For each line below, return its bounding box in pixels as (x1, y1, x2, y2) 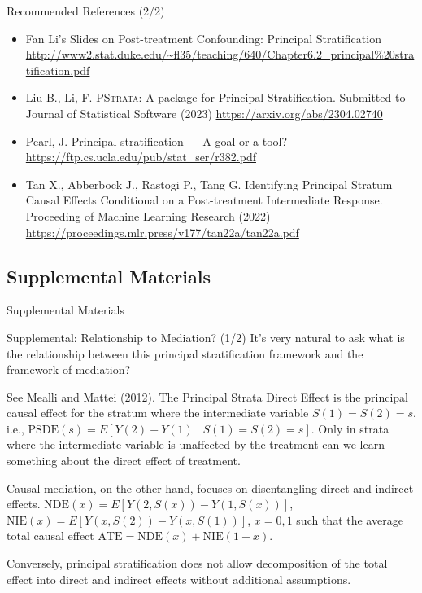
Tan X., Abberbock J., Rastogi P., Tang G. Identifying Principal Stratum (25, 175, 393, 192)
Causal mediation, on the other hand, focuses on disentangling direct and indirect (7, 479, 414, 496)
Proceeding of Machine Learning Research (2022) (25, 207, 271, 224)
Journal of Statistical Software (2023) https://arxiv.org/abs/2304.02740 (25, 104, 383, 121)
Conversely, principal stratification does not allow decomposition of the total (7, 555, 388, 572)
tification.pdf (25, 61, 90, 78)
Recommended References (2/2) (7, 2, 165, 19)
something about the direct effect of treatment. (7, 452, 241, 469)
